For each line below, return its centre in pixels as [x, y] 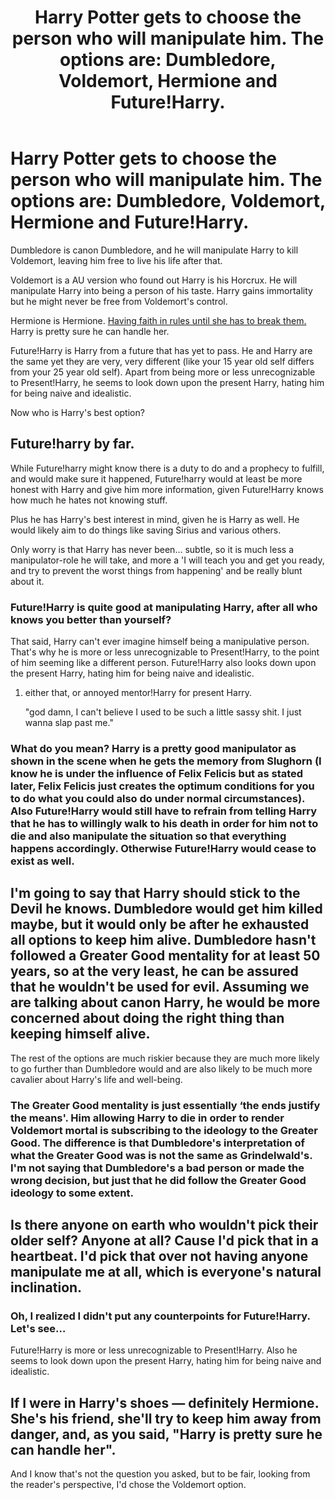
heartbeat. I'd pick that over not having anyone [159, 1256]
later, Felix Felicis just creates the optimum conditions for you [162, 786]
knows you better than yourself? [91, 619]
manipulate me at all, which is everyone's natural [166, 1272]
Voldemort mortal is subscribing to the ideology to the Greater [164, 1130]
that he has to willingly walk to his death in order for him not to [164, 823]
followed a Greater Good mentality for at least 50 [165, 956]
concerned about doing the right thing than [147, 1018]
